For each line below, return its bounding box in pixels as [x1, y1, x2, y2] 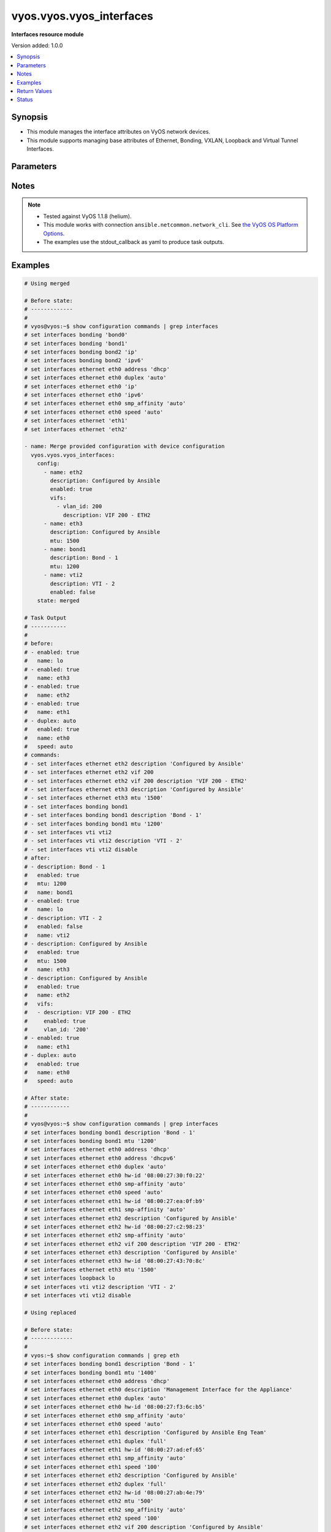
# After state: [24, 1094, 70, 1102]
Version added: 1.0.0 [11, 42, 63, 49]
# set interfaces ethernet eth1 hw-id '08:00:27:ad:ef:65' [24, 1446, 205, 1454]
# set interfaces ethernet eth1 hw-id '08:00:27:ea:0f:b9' [24, 1197, 205, 1204]
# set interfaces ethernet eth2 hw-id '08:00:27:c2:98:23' [24, 1223, 205, 1230]
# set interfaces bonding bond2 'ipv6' [24, 357, 144, 364]
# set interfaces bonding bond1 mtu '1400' [24, 1369, 158, 1376]
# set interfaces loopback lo [24, 1275, 115, 1282]
